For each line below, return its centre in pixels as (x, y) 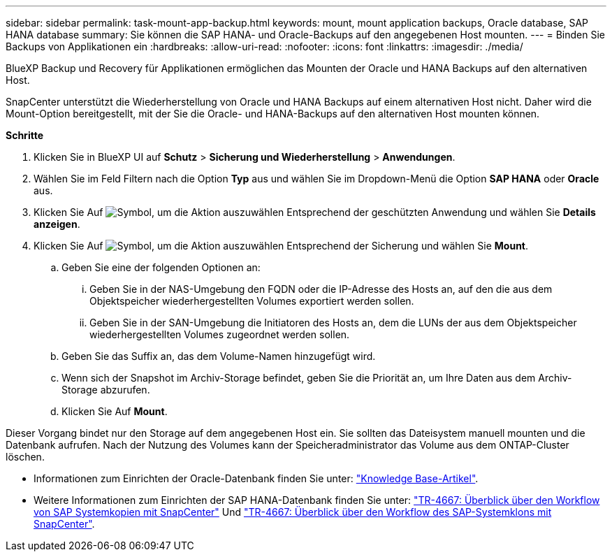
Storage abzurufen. (106, 390)
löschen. (25, 457)
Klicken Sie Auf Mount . (115, 411)
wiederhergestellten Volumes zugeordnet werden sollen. (220, 334)
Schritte (24, 135)
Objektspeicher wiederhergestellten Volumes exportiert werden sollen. (252, 301)
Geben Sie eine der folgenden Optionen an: (161, 267)
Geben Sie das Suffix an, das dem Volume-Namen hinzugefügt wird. (219, 356)
